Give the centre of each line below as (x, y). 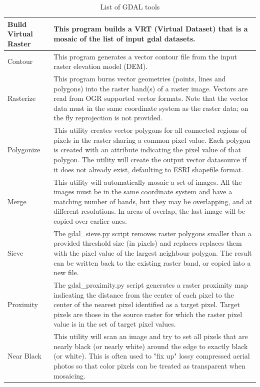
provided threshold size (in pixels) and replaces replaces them (148, 243)
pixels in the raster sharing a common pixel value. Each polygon (152, 140)
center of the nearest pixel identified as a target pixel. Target (147, 304)
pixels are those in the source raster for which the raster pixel (148, 314)
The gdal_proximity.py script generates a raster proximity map (151, 284)
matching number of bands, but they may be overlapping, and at (153, 201)
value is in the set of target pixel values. (115, 324)
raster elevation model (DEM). (101, 66)
